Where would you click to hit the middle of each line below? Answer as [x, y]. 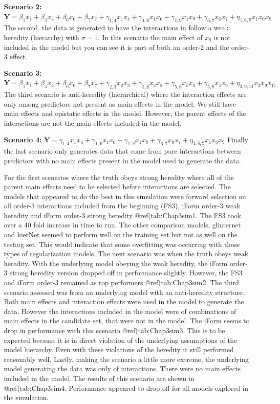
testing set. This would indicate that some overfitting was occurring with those [122, 244]
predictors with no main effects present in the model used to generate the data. [123, 160]
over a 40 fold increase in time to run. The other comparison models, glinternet [123, 225]
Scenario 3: [23, 73]
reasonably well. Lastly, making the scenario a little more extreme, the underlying [127, 359]
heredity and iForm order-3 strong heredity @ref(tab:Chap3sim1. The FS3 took [123, 215]
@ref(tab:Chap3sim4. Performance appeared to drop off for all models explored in [126, 388]
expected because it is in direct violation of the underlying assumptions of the [120, 340]
